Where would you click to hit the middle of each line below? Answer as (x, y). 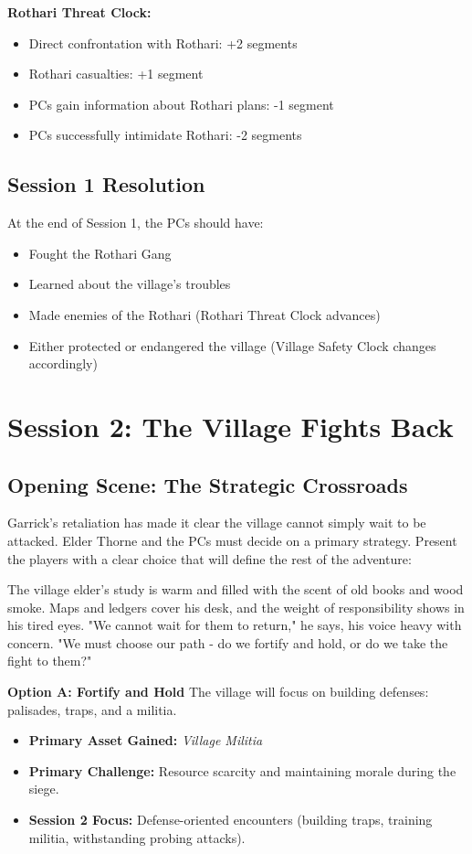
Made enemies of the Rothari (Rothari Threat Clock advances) (205, 314)
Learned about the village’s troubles (130, 284)
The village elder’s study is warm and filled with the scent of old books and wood (236, 589)
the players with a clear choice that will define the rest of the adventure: (210, 558)
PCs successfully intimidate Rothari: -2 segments (165, 135)
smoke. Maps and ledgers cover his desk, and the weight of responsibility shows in (236, 607)
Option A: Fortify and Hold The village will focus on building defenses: (218, 692)
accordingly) (63, 363)
